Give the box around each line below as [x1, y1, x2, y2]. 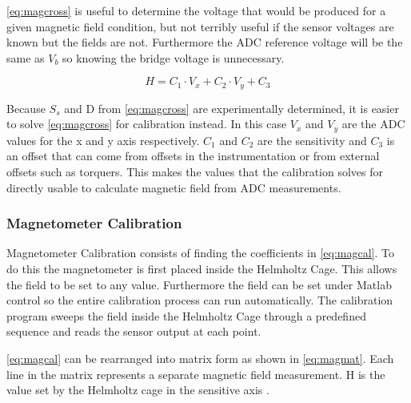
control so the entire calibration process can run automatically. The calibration [6, 292, 393, 308]
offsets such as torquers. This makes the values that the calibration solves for [6, 163, 384, 180]
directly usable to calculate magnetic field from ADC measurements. [6, 179, 341, 195]
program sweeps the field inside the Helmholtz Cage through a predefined [6, 307, 366, 324]
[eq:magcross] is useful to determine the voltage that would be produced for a [6, 2, 386, 18]
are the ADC [341, 115, 405, 132]
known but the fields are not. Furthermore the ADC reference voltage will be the [6, 34, 403, 50]
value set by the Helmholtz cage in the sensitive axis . [6, 381, 269, 398]
